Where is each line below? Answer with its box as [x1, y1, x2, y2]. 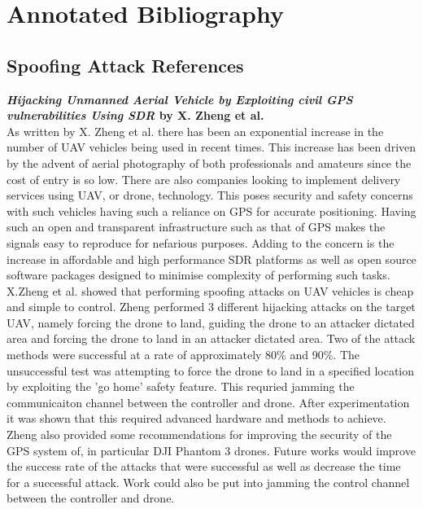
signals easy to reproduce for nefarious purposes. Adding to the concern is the [7, 234, 395, 251]
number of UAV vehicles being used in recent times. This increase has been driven [7, 138, 416, 156]
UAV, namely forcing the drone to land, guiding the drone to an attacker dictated [7, 314, 415, 331]
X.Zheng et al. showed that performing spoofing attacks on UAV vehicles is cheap [7, 282, 414, 299]
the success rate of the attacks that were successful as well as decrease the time [7, 458, 401, 475]
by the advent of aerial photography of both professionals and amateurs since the [7, 154, 412, 171]
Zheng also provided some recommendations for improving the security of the [7, 426, 392, 443]
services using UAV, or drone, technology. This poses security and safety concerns [7, 186, 413, 204]
